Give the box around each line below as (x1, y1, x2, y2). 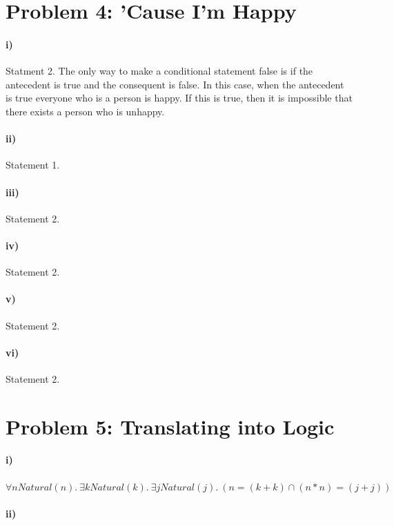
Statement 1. (6, 157, 60, 172)
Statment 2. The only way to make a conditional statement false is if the (6, 64, 313, 78)
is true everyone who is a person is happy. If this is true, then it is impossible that (6, 90, 353, 105)
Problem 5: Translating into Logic (6, 412, 335, 440)
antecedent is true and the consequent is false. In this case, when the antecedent (6, 77, 344, 91)
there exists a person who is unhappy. (6, 104, 165, 118)
